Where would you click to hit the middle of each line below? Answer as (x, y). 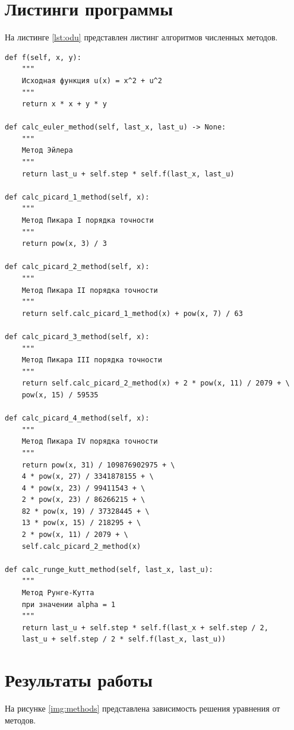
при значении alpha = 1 (69, 604)
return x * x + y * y (64, 104)
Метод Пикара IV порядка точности (90, 442)
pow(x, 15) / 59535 (60, 395)
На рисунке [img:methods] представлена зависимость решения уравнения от (143, 708)
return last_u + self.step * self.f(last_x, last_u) (128, 174)
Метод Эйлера (47, 151)
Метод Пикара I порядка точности (88, 221)
